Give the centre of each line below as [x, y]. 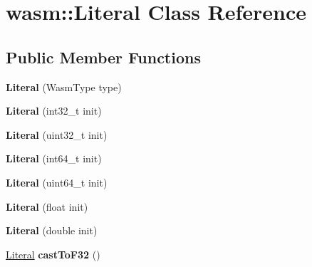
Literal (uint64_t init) [57, 182]
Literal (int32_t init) [54, 111]
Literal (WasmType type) [64, 87]
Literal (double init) [52, 230]
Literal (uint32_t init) [57, 134]
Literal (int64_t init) [54, 158]
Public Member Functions [103, 57]
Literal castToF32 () [53, 254]
